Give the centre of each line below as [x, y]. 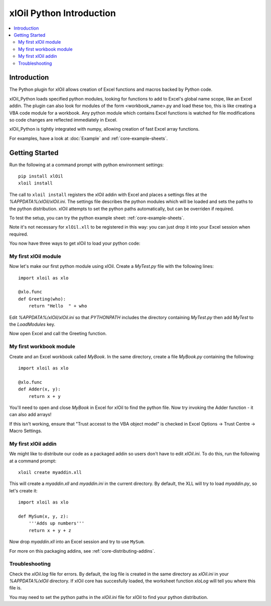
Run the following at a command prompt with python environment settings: [87, 165]
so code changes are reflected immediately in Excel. [63, 120]
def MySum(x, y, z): [43, 516]
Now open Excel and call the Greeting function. [58, 334]
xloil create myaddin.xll [50, 473]
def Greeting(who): [42, 299]
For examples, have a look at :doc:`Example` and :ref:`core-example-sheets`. [89, 138]
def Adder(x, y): [39, 389]
